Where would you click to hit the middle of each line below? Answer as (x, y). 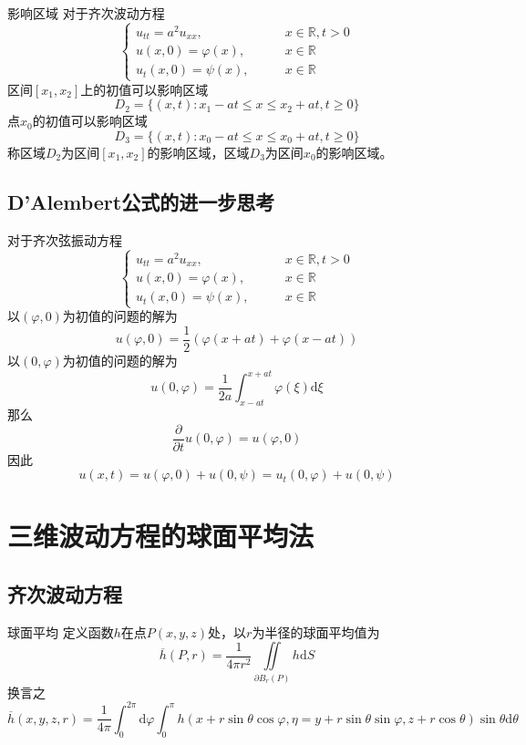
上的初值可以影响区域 (144, 89)
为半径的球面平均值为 (316, 631)
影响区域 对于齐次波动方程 (86, 13)
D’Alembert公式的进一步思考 (141, 201)
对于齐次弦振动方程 (65, 239)
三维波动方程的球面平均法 (161, 536)
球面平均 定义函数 (61, 631)
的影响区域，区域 (198, 152)
